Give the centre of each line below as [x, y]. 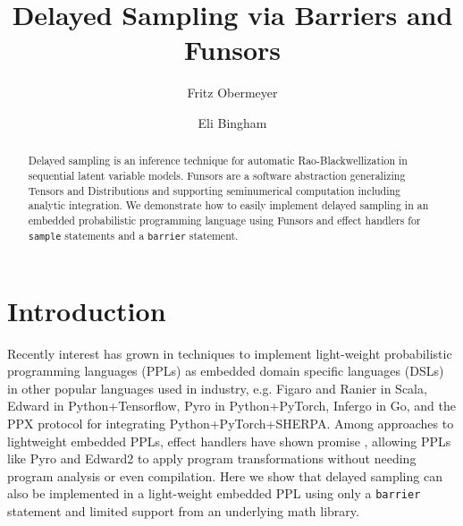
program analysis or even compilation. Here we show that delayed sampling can [225, 475]
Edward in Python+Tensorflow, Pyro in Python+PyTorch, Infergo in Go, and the [231, 406]
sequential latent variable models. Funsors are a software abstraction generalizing [217, 175]
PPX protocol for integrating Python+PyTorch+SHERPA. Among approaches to [231, 424]
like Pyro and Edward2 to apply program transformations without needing [212, 458]
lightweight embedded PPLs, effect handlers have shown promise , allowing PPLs [229, 441]
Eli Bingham [232, 122]
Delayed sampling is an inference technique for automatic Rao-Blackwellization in [218, 161]
